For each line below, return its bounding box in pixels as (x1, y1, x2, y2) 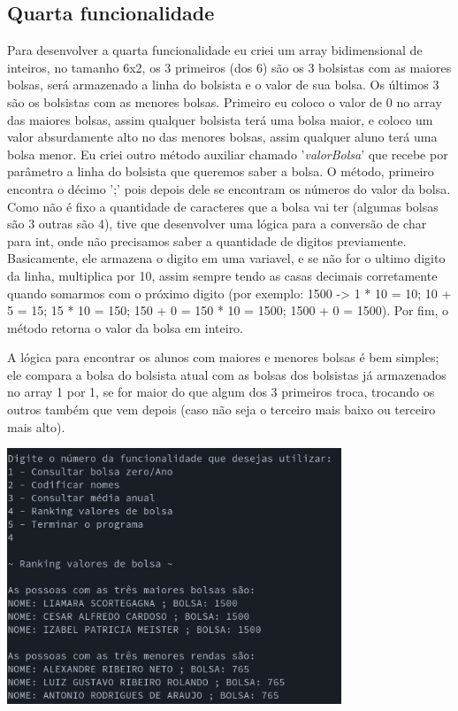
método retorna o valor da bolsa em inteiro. (7, 318, 244, 336)
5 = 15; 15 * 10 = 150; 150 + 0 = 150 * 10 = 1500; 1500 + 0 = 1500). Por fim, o (7, 301, 449, 320)
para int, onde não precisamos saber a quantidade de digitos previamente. (7, 231, 407, 250)
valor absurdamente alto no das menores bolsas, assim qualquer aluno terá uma (7, 128, 438, 146)
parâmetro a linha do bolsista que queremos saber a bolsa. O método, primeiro (7, 162, 434, 181)
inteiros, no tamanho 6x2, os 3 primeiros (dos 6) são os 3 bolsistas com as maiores (7, 58, 452, 76)
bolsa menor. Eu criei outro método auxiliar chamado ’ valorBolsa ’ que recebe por (7, 144, 448, 163)
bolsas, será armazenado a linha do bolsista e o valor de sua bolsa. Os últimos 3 (7, 75, 439, 94)
